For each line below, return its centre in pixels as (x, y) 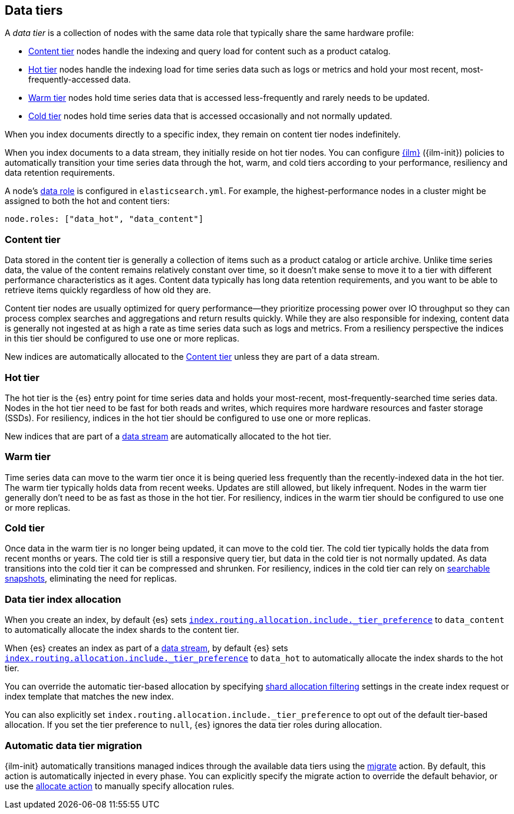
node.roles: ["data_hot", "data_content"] (104, 219)
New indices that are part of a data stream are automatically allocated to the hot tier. (168, 436)
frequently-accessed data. (80, 80)
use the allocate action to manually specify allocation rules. (120, 786)
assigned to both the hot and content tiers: (87, 201)
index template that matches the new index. (89, 697)
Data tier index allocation (63, 599)
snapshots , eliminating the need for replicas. (91, 579)
